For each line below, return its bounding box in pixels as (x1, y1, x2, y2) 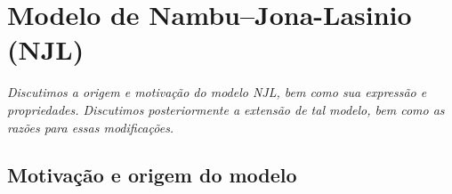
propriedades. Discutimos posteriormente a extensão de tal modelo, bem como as (7, 100, 445, 118)
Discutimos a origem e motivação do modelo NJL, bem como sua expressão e (7, 83, 427, 101)
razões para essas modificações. (7, 117, 174, 136)
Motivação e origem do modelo (7, 161, 297, 189)
